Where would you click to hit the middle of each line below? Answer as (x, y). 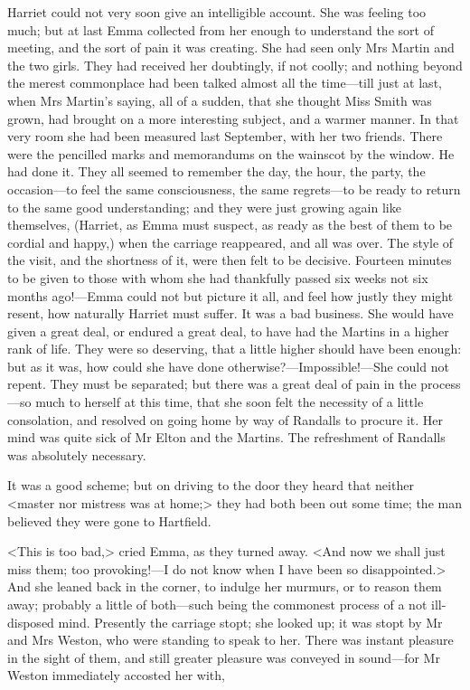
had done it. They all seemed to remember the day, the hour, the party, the (216, 171)
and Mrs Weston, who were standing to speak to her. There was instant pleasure (230, 640)
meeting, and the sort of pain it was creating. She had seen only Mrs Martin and (231, 47)
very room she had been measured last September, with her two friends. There (225, 136)
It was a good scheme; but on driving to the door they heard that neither (211, 485)
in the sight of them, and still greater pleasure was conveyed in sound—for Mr (224, 657)
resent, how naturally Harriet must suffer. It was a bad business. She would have (230, 313)
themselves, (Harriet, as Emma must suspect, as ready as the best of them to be (230, 225)
